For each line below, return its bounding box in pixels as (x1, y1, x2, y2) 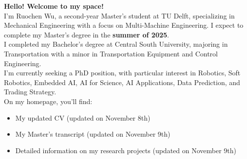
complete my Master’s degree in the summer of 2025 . (4, 29, 169, 39)
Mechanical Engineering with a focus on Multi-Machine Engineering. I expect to (4, 20, 244, 30)
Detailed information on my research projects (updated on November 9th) (15, 145, 237, 155)
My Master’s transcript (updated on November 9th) (15, 129, 171, 139)
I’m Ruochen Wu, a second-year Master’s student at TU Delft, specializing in (4, 10, 235, 20)
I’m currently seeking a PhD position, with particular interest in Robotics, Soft (4, 68, 241, 78)
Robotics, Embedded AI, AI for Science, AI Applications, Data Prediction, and (4, 77, 240, 87)
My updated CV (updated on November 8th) (15, 112, 151, 123)
